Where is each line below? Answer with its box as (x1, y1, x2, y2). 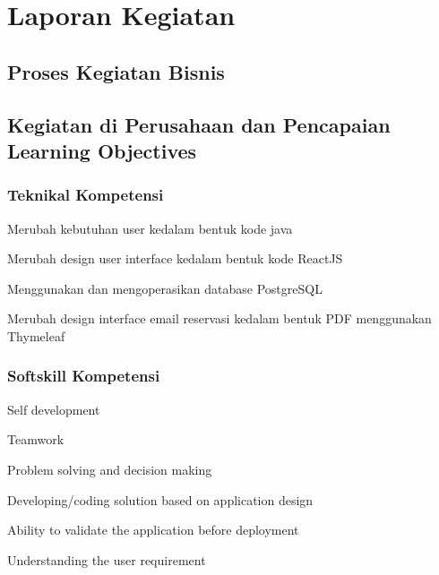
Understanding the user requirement (7, 550, 206, 569)
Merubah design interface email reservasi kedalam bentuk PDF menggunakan (7, 309, 432, 328)
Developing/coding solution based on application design (7, 490, 314, 509)
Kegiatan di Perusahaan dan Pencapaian (7, 110, 391, 138)
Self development (7, 399, 100, 418)
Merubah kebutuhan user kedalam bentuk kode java (7, 219, 293, 237)
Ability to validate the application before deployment (7, 520, 299, 539)
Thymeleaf (7, 326, 65, 345)
